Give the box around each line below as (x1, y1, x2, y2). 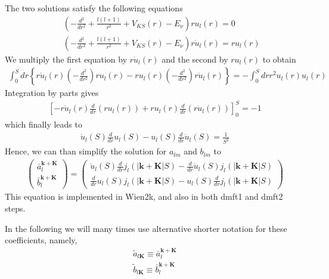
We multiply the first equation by (5, 52, 128, 65)
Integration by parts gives (5, 86, 99, 99)
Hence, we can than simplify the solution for (5, 145, 167, 157)
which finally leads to (5, 118, 82, 131)
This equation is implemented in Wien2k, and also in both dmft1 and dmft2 (5, 190, 283, 203)
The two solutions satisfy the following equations (5, 2, 183, 14)
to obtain (262, 52, 296, 65)
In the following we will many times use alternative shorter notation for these (5, 222, 287, 234)
